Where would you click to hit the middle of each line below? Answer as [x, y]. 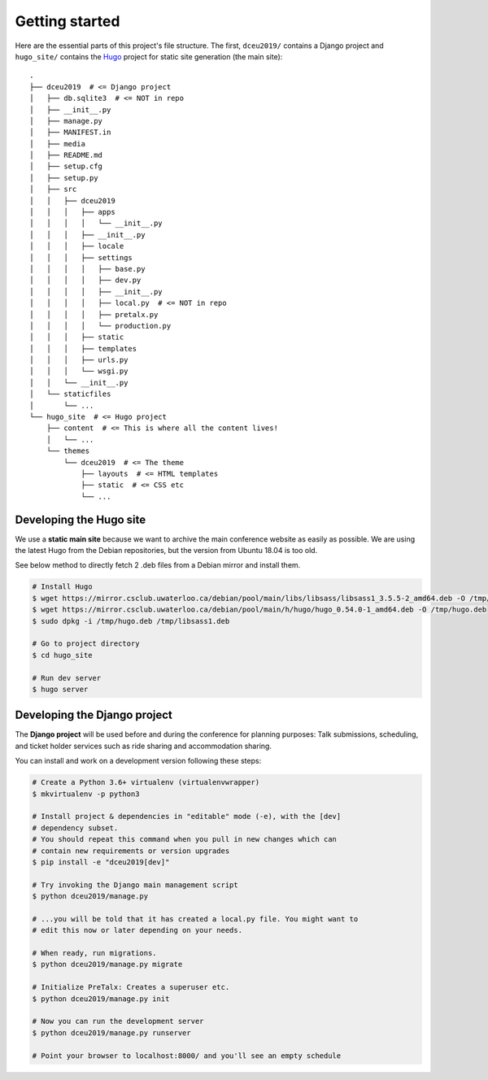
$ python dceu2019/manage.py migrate [107, 965]
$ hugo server [60, 689]
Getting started [68, 21]
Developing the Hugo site [81, 519]
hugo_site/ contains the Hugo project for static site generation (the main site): [149, 56]
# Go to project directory [86, 644]
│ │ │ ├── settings [81, 257]
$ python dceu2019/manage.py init [101, 999]
